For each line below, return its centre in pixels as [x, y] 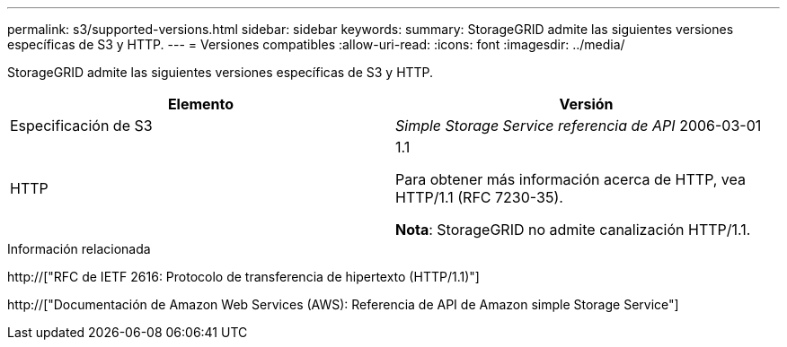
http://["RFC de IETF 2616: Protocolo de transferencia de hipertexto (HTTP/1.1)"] [243, 277]
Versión [586, 104]
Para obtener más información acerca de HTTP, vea [570, 179]
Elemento [201, 104]
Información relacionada [79, 249]
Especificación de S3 [81, 126]
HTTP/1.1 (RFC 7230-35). [479, 197]
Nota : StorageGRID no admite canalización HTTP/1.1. [573, 230]
